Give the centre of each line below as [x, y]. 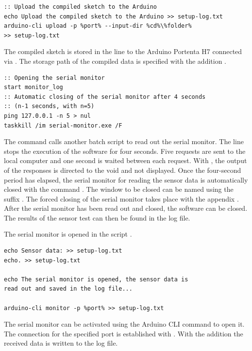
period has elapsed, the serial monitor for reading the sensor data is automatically [126, 179]
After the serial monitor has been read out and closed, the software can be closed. [126, 208]
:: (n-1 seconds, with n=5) [49, 106]
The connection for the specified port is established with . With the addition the [124, 333]
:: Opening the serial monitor [54, 78]
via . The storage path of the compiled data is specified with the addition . [115, 61]
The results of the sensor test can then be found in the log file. [97, 217]
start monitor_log [34, 87]
